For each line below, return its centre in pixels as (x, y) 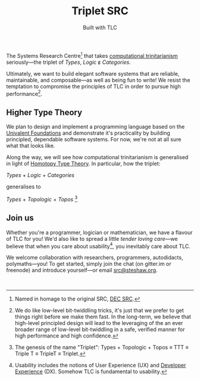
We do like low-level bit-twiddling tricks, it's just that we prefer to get (99, 311)
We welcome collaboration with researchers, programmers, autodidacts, (95, 258)
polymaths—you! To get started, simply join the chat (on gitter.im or (89, 264)
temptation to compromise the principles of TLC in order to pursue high (93, 86)
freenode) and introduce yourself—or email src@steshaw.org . (82, 270)
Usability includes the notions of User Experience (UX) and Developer (100, 365)
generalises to (24, 187)
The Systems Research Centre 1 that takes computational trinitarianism (92, 55)
